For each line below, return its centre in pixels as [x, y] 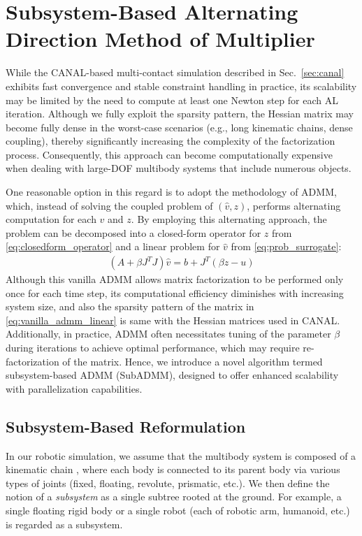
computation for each [51, 219]
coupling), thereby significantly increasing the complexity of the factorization [171, 141]
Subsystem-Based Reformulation [126, 426]
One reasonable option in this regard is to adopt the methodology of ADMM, [171, 192]
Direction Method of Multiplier [160, 39]
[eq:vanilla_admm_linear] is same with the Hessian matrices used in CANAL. [173, 320]
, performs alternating [294, 205]
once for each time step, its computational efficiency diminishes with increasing [175, 292]
